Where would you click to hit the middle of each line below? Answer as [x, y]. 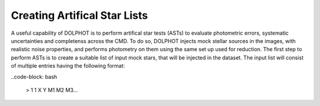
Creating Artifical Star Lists [79, 15]
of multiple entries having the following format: [68, 66]
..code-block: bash [34, 77]
